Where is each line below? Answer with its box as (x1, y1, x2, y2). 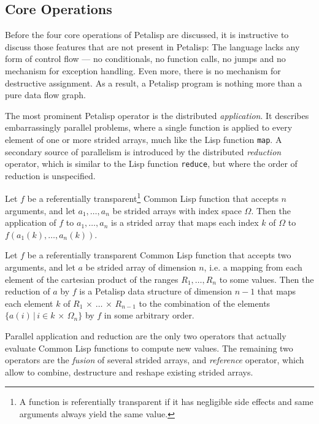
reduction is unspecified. (5, 169, 96, 182)
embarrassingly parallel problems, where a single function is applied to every (5, 121, 293, 134)
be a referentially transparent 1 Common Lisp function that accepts (27, 190, 279, 205)
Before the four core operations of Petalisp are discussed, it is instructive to (5, 28, 289, 41)
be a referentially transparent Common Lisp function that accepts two (27, 249, 291, 261)
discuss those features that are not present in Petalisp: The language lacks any (5, 40, 300, 53)
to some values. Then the (219, 272, 314, 285)
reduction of (5, 285, 50, 298)
